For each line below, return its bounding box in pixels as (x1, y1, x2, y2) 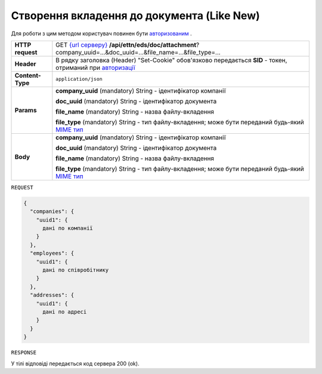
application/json (55, 76, 103, 82)
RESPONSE (11, 350, 37, 356)
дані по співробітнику (42, 266, 109, 274)
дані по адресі (42, 308, 87, 315)
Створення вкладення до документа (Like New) (11, 9, 261, 22)
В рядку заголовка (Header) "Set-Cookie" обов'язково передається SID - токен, (55, 56, 287, 64)
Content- (14, 71, 41, 79)
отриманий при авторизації (55, 63, 135, 72)
